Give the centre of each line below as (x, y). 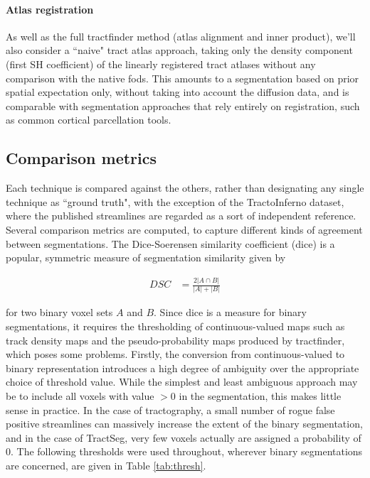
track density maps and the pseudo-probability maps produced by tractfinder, (175, 340)
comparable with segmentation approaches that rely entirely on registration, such (183, 105)
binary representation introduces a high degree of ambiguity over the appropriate (183, 368)
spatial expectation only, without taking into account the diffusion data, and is (178, 92)
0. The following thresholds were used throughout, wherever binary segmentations (184, 451)
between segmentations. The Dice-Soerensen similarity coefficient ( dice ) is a (170, 243)
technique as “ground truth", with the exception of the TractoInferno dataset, (175, 201)
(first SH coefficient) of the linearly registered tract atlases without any (161, 64)
